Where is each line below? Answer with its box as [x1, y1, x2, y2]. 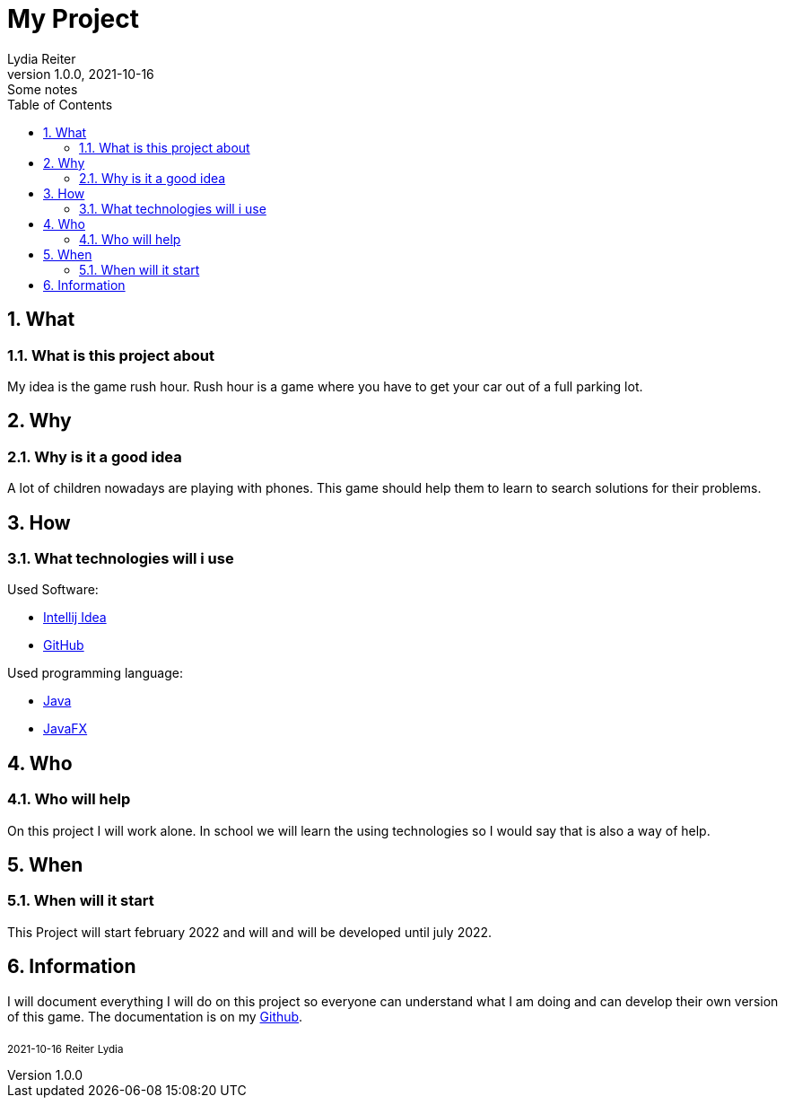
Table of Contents [7, 96, 113, 112]
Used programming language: [7, 665, 183, 681]
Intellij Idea [43, 610, 107, 626]
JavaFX [43, 721, 88, 737]
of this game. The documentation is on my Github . [7, 1008, 303, 1024]
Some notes [7, 81, 78, 97]
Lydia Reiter [7, 50, 76, 66]
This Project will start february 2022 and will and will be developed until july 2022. [7, 924, 493, 940]
